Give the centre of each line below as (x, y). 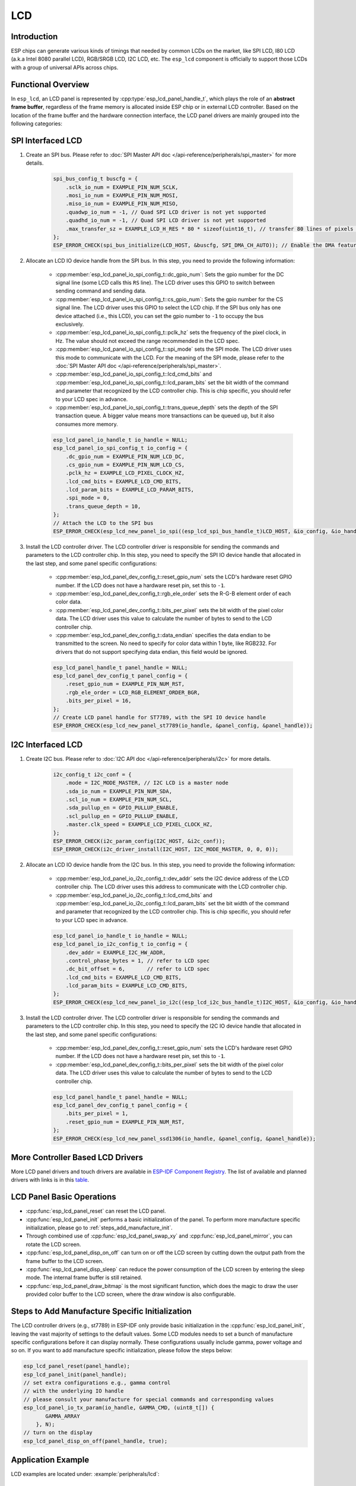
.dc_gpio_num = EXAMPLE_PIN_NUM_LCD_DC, (125, 456)
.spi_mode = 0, (88, 498)
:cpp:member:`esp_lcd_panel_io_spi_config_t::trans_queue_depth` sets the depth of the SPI (167, 407)
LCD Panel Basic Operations (64, 1197)
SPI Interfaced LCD (47, 141)
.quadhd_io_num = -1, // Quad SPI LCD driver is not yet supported (166, 221)
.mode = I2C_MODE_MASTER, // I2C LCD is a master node (147, 783)
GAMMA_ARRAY (63, 1416)
